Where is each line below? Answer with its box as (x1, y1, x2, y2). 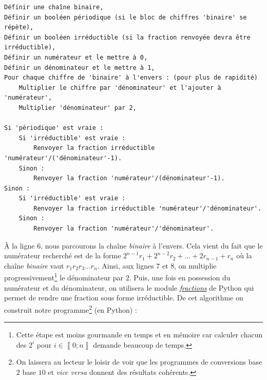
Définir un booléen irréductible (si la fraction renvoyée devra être (4, 33, 251, 41)
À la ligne (4, 240, 35, 251)
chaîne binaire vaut (4, 260, 64, 271)
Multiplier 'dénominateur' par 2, (18, 104, 137, 111)
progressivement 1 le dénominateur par (4, 271, 124, 283)
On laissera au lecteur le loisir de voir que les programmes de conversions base (16, 356, 262, 367)
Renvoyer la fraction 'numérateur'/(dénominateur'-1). (33, 175, 225, 182)
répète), (4, 24, 34, 31)
